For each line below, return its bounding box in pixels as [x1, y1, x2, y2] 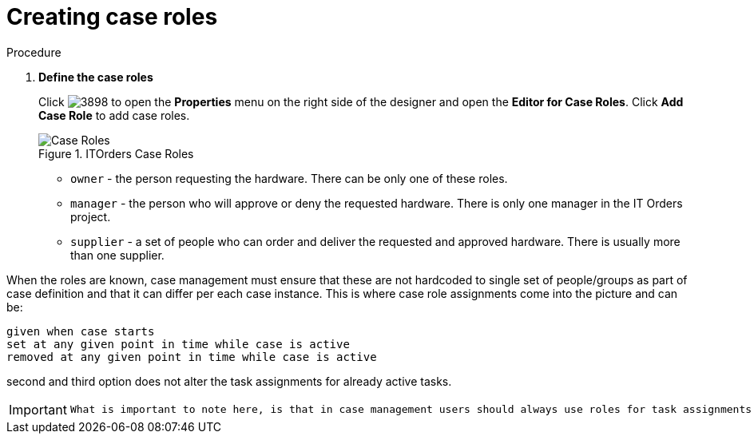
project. [70, 209, 111, 224]
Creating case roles [6, 3, 218, 30]
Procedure [6, 45, 62, 59]
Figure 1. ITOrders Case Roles [38, 146, 194, 161]
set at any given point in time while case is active [6, 337, 350, 351]
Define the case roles [38, 69, 153, 84]
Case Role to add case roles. [38, 108, 190, 122]
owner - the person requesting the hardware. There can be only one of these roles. [70, 171, 508, 185]
